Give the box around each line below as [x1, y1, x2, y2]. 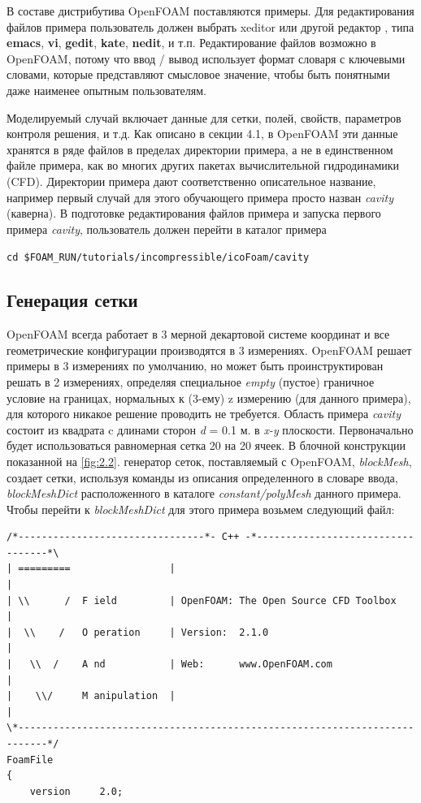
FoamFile [7, 753, 54, 766]
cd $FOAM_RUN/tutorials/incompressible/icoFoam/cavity [7, 252, 310, 264]
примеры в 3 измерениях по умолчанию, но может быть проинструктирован [7, 357, 384, 374]
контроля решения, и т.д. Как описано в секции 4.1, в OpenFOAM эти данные [7, 125, 398, 142]
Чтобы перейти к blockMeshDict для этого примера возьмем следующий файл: [7, 500, 395, 517]
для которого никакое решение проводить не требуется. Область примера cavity [7, 405, 401, 422]
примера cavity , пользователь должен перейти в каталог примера [7, 220, 327, 237]
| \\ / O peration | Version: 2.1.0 [7, 626, 269, 638]
